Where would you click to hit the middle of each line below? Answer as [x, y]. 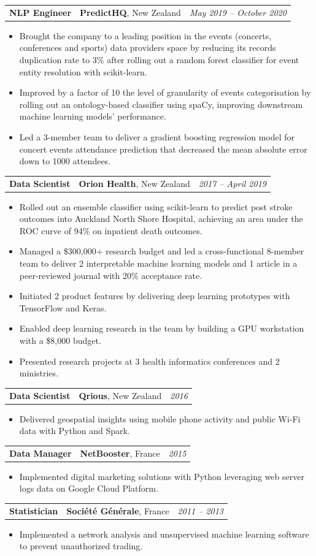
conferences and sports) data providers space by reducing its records [148, 48]
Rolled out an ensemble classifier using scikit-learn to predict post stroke [156, 206]
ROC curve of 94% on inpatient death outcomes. [111, 230]
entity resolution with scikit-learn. [83, 71]
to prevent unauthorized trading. [81, 546]
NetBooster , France [120, 453]
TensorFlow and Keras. [63, 307]
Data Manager [40, 453]
